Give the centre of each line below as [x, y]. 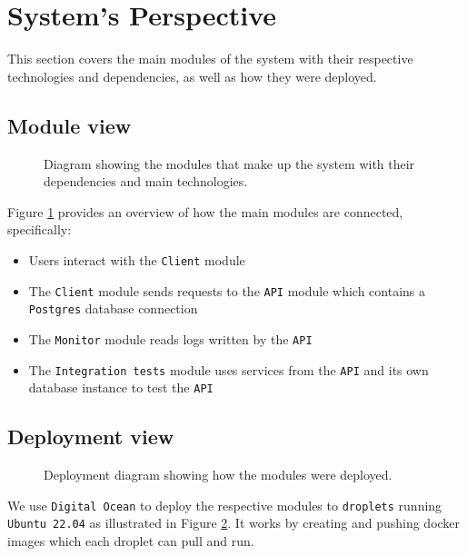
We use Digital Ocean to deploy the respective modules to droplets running [225, 505]
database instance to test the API [121, 387]
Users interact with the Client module [137, 259]
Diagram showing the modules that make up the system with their [229, 163]
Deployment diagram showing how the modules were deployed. [218, 475]
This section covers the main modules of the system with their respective [210, 59]
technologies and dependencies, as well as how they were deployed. [192, 76]
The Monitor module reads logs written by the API [170, 338]
